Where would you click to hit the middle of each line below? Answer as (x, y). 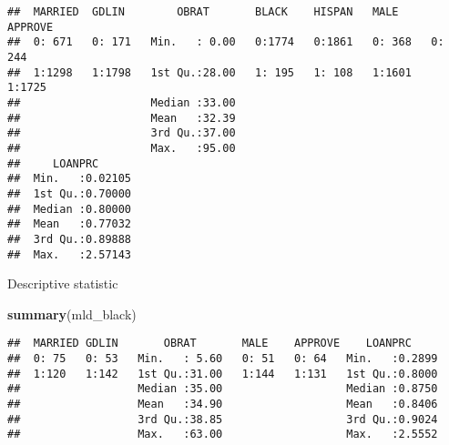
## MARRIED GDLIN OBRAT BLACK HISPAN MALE (203, 12)
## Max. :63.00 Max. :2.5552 (223, 435)
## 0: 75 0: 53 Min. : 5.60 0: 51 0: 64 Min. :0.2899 (223, 359)
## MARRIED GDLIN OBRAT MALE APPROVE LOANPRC (209, 344)
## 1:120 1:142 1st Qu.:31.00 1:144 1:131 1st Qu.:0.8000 (223, 374)
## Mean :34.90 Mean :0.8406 (223, 404)
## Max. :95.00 (122, 148)
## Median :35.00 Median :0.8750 (223, 389)
